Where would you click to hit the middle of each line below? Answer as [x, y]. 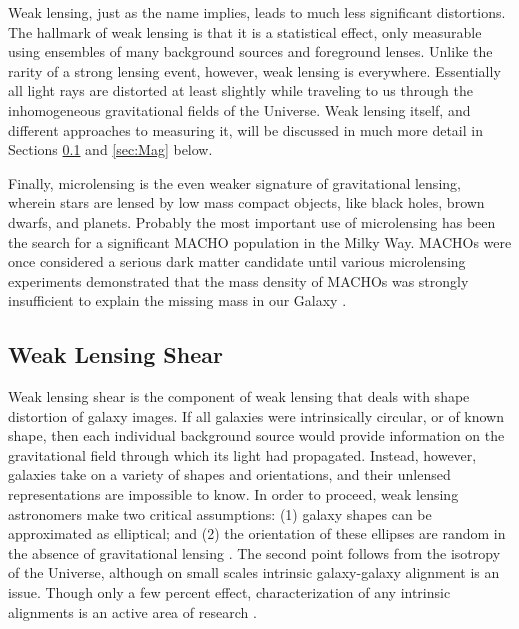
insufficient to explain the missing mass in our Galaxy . [177, 300]
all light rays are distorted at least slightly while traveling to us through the [240, 90]
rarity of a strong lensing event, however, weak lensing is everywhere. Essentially [254, 70]
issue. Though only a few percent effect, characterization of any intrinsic [229, 592]
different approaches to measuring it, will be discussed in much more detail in [245, 129]
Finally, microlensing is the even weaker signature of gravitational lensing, [234, 182]
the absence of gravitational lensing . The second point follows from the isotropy [254, 552]
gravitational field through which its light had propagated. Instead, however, [242, 454]
